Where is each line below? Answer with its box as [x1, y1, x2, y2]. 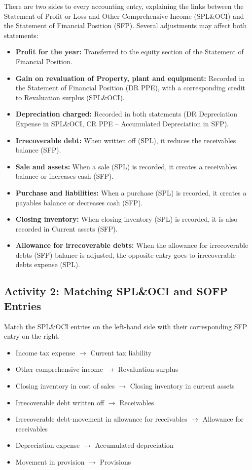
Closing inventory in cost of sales [15, 381, 115, 391]
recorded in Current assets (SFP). [15, 223, 118, 234]
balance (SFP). [15, 145, 61, 155]
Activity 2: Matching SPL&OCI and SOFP [4, 283, 228, 299]
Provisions [100, 457, 131, 467]
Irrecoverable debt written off [15, 397, 105, 407]
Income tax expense [15, 347, 75, 357]
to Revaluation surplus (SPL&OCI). [15, 92, 125, 102]
